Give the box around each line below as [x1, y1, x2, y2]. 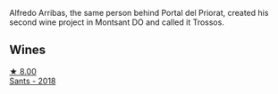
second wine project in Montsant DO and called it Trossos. [9, 17, 225, 27]
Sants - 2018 [9, 75, 56, 86]
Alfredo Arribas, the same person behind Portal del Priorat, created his [9, 8, 269, 18]
